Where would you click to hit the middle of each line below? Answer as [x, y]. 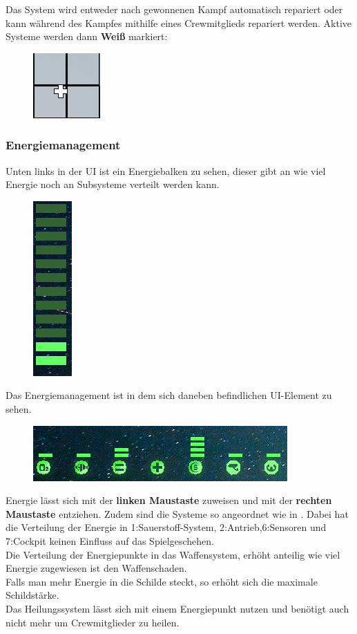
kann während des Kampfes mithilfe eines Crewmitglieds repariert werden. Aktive [179, 22]
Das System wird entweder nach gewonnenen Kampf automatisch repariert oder [174, 9]
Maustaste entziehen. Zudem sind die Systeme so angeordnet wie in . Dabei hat [177, 513]
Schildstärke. [32, 595]
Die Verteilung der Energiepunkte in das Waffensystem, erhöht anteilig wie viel [173, 554]
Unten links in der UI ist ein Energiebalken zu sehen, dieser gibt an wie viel [166, 170]
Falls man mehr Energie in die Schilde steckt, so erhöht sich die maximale [162, 581]
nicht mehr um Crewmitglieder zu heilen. [93, 622]
